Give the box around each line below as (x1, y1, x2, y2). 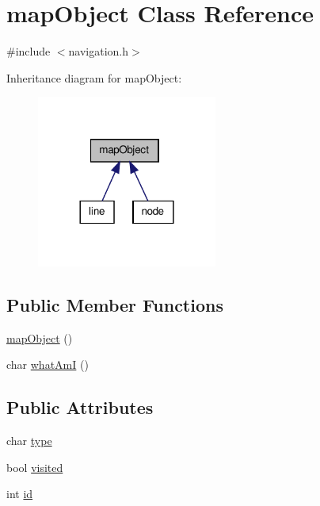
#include (6, 43, 51, 59)
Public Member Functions (6, 293, 223, 317)
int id (6, 485, 33, 502)
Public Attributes (6, 395, 154, 420)
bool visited (6, 458, 63, 475)
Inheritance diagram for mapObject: (6, 69, 182, 86)
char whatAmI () (6, 356, 89, 373)
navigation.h (68, 43, 129, 59)
